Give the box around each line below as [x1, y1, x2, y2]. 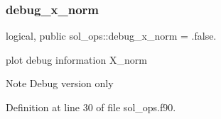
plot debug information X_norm [6, 52, 147, 67]
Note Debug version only [6, 76, 114, 91]
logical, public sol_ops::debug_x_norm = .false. [6, 28, 217, 43]
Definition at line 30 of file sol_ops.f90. [6, 100, 176, 114]
